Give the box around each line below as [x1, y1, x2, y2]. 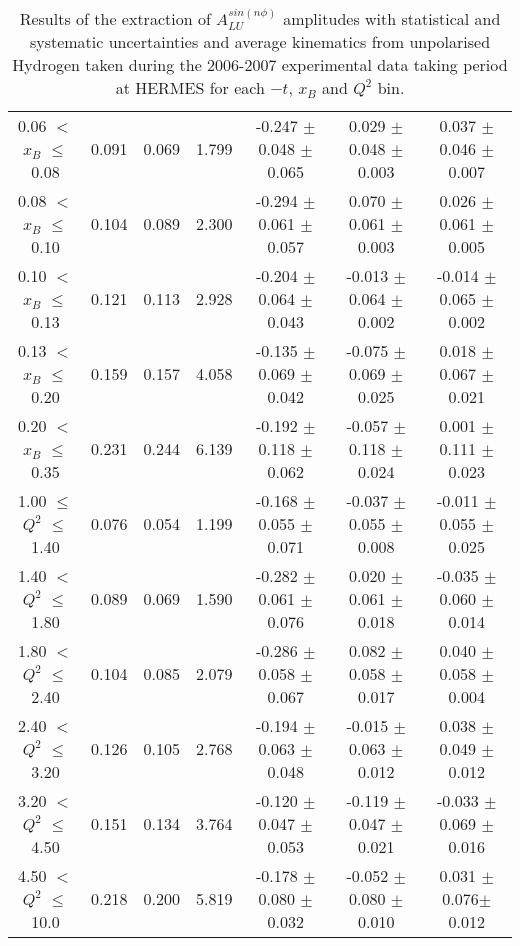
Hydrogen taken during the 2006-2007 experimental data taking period [12, 53, 508, 77]
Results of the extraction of [19, 7, 211, 30]
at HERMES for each [115, 76, 265, 100]
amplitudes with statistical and [283, 7, 501, 30]
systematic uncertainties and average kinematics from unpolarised [29, 30, 491, 54]
